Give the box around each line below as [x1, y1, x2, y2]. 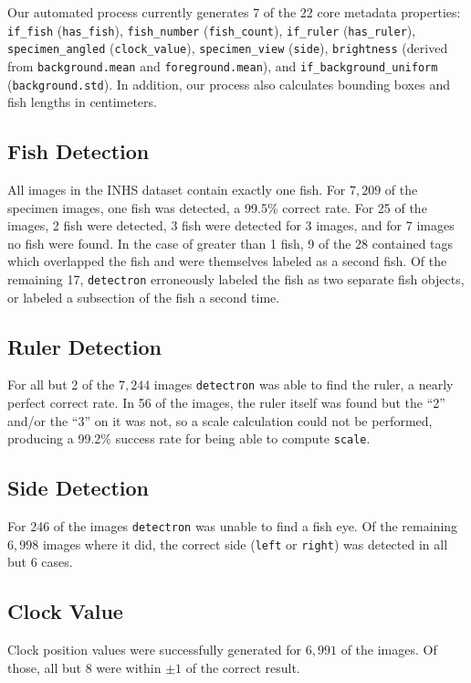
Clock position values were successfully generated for [7, 640, 302, 659]
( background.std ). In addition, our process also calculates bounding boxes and [7, 74, 450, 93]
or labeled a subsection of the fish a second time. [7, 287, 280, 306]
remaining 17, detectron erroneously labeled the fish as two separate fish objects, [7, 269, 465, 288]
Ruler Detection [7, 332, 162, 360]
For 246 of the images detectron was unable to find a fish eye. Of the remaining [7, 517, 458, 536]
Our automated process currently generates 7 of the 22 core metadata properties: [7, 3, 461, 21]
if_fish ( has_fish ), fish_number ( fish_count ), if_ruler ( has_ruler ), [7, 20, 416, 39]
